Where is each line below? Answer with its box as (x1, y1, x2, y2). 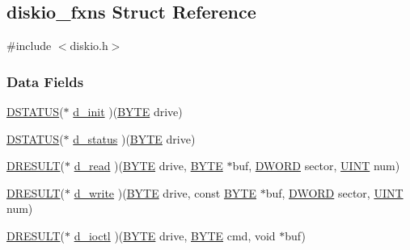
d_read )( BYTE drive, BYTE (74, 157, 223, 174)
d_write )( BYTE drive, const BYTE (74, 184, 256, 201)
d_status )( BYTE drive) (73, 130, 196, 147)
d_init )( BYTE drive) (73, 103, 183, 120)
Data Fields (6, 71, 84, 91)
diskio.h (70, 37, 108, 54)
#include (6, 37, 52, 54)
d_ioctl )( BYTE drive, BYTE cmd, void (74, 227, 276, 244)
